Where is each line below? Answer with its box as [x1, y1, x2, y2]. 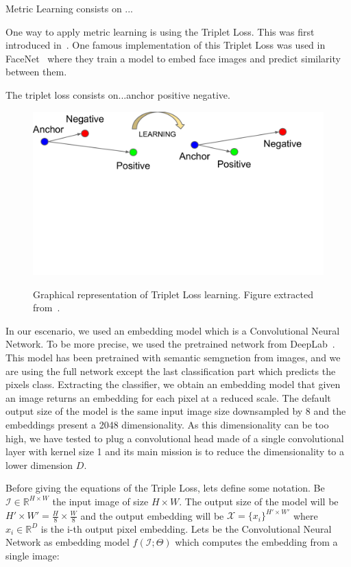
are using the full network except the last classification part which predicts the [5, 363, 336, 378]
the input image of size [52, 494, 149, 508]
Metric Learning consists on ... [5, 1, 134, 15]
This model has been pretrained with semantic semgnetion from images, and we [5, 350, 341, 365]
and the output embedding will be [80, 508, 224, 522]
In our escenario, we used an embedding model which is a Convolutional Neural [5, 323, 340, 337]
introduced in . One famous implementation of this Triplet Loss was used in [5, 38, 326, 52]
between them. [5, 64, 67, 79]
